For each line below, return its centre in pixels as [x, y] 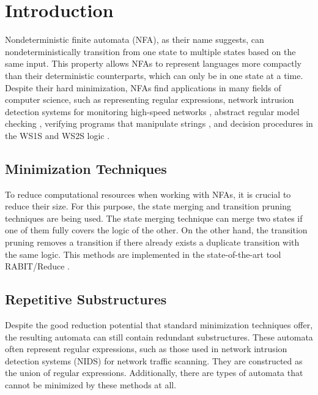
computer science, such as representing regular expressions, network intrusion [150, 100]
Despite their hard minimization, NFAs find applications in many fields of [143, 87]
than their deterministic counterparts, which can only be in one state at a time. [154, 75]
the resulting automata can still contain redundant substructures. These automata [159, 337]
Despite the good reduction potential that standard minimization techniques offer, [159, 325]
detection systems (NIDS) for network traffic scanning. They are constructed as [154, 360]
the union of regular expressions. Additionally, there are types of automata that [154, 373]
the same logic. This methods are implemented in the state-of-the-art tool [143, 254]
